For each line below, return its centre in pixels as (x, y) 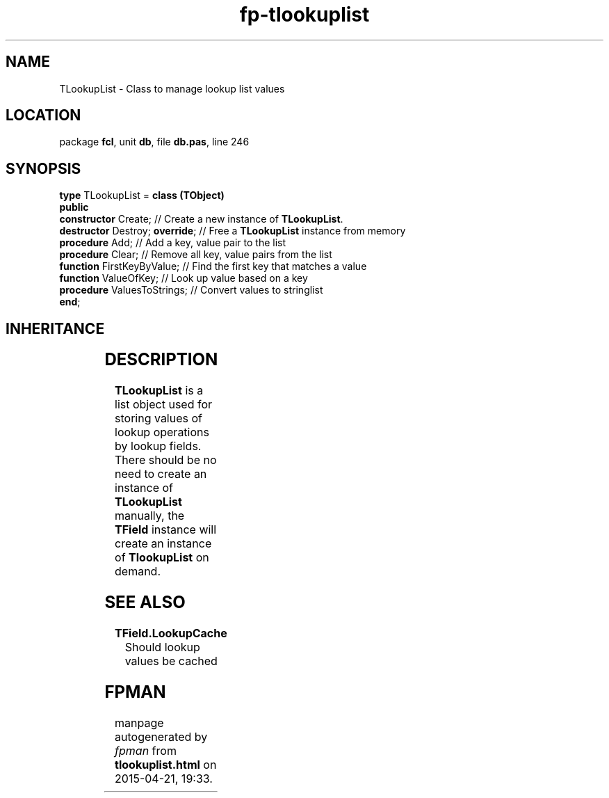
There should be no (166, 460)
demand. (138, 572)
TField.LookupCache (171, 633)
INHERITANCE (55, 328)
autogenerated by (161, 736)
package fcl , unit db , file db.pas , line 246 (154, 142)
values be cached (171, 661)
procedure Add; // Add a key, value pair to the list (173, 243)
